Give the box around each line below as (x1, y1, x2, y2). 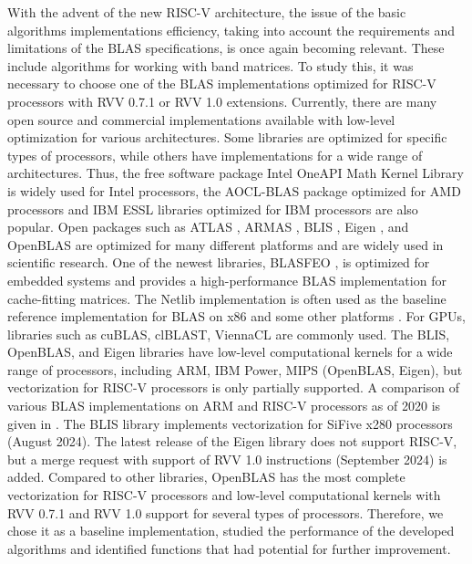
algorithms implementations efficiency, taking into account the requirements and (7, 20, 456, 39)
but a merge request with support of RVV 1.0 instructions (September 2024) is (7, 449, 447, 468)
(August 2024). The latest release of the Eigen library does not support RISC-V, (7, 432, 457, 451)
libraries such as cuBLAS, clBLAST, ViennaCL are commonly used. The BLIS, (7, 324, 450, 343)
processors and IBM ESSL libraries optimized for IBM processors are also (7, 199, 418, 218)
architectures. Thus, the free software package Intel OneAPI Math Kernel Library (7, 163, 464, 183)
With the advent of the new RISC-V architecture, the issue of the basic (7, 3, 406, 21)
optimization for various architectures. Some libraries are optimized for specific (7, 128, 447, 147)
